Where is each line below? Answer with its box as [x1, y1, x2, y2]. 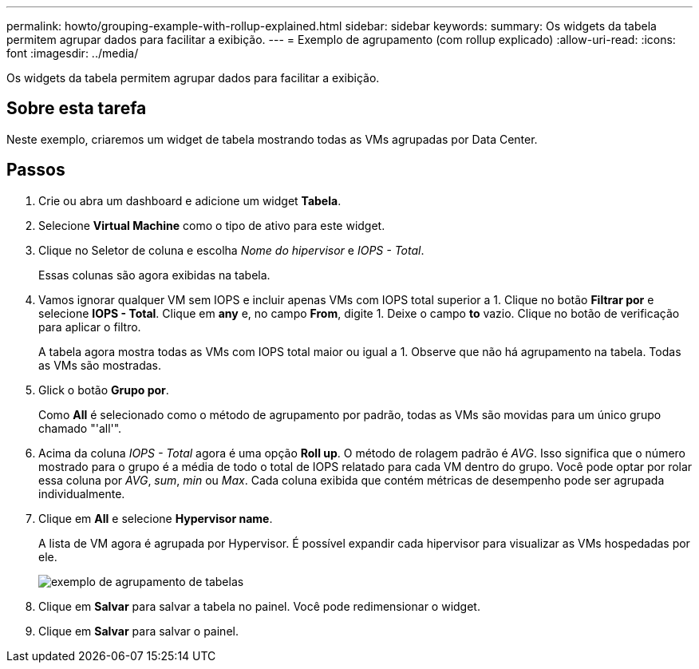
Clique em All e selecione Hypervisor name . [38, 511, 273, 525]
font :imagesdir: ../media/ [6, 46, 139, 60]
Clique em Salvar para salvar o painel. [38, 623, 239, 638]
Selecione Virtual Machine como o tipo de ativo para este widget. [38, 218, 385, 232]
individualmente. [38, 486, 125, 501]
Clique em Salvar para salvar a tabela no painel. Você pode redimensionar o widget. [38, 599, 480, 613]
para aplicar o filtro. [38, 319, 141, 334]
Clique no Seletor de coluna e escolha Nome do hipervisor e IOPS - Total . [38, 243, 425, 257]
